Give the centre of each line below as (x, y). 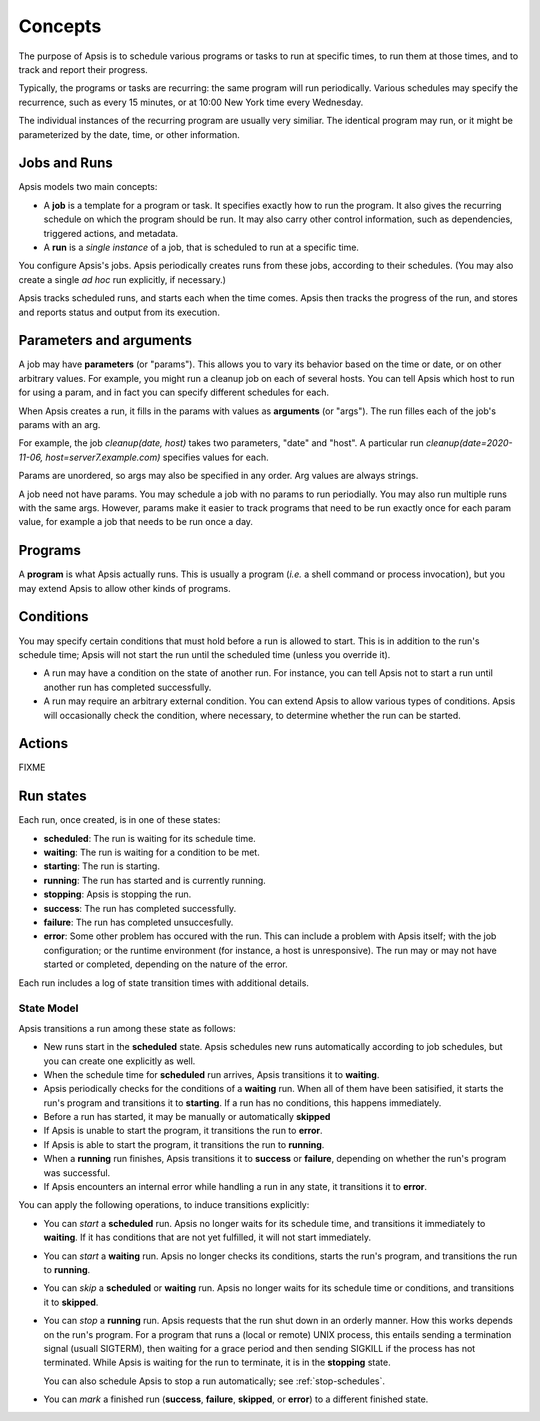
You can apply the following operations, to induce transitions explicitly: (164, 1205)
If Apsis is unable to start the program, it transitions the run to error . (183, 1131)
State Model (48, 1008)
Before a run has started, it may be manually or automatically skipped (187, 1117)
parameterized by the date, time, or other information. (129, 134)
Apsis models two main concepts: (88, 187)
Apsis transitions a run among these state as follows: (127, 1028)
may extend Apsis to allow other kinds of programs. (124, 588)
